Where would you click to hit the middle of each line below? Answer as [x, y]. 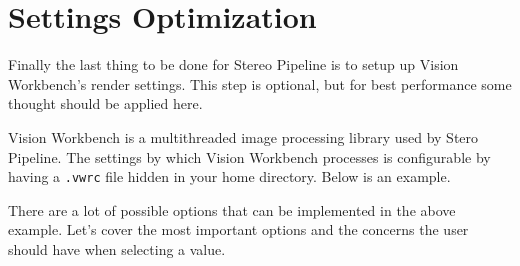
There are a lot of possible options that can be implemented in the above [232, 209]
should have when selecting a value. [117, 248]
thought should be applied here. [105, 103]
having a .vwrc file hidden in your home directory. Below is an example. [229, 176]
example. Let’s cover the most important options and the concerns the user [238, 229]
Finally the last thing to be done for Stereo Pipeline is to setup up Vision [233, 64]
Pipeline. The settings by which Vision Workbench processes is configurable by [249, 156]
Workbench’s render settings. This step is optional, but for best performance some [260, 83]
